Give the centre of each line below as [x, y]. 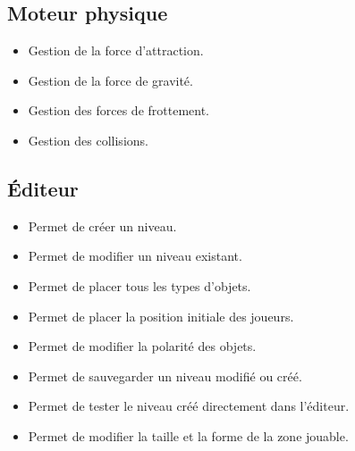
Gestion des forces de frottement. [119, 110]
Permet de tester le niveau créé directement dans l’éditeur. [189, 406]
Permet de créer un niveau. [102, 225]
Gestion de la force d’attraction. [116, 50]
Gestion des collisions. [88, 140]
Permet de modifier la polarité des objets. [142, 346]
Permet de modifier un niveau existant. [135, 256]
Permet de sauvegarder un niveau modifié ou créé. [165, 376]
